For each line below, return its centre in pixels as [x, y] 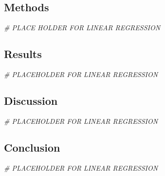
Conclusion [32, 147]
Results [23, 54]
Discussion [31, 100]
